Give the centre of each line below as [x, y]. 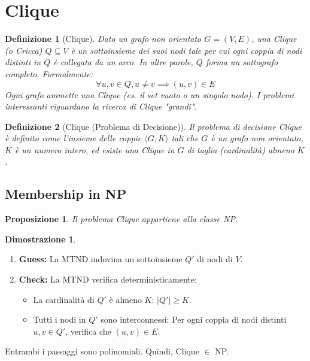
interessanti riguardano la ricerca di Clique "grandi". [101, 106]
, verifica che [88, 331]
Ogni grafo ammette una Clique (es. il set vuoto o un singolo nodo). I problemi [150, 94]
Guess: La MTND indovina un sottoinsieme [101, 259]
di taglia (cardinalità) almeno [241, 149]
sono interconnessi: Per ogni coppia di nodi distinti [194, 319]
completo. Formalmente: [49, 73]
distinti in [23, 62]
